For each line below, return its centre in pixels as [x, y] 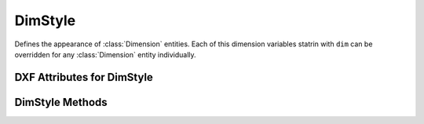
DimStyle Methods [61, 102]
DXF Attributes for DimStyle [84, 77]
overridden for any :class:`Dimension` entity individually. [105, 54]
